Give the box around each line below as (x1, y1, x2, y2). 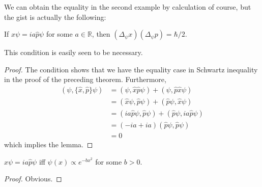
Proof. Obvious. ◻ (4, 173, 62, 184)
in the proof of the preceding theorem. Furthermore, (4, 74, 166, 85)
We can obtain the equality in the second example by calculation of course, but (4, 2, 251, 12)
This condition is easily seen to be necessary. (4, 47, 143, 58)
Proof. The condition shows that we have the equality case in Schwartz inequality (4, 64, 258, 74)
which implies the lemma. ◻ (4, 139, 93, 150)
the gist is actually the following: (4, 11, 106, 22)
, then (92, 29, 110, 39)
